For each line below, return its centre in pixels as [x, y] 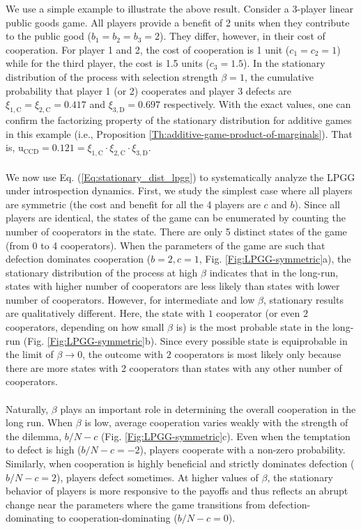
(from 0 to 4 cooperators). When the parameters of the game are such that [166, 245]
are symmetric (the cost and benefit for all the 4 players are [133, 204]
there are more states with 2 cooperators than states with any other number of [174, 367]
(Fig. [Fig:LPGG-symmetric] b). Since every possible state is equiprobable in [185, 340]
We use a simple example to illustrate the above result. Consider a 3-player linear [180, 8]
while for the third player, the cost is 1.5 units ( [108, 63]
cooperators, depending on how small [85, 327]
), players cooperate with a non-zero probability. [243, 450]
